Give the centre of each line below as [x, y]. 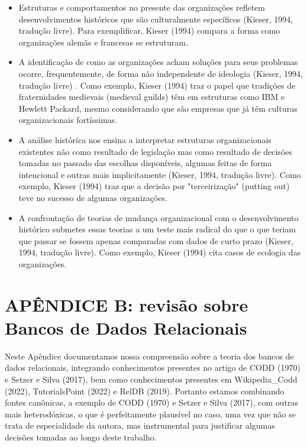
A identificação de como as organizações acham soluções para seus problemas [158, 62]
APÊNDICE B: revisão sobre [127, 304]
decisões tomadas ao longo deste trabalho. [81, 437]
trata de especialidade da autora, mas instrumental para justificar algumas [140, 425]
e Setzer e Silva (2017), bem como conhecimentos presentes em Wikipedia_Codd [151, 379]
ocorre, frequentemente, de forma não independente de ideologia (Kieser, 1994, [161, 73]
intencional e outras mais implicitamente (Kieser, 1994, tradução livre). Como [160, 174]
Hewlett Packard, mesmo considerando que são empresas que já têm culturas [158, 108]
